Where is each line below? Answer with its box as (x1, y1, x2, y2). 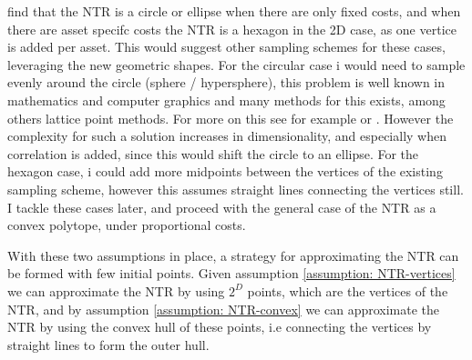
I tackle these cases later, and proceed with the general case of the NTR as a (7, 197, 436, 216)
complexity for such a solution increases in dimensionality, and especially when (7, 126, 446, 145)
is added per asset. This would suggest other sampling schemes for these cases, (7, 37, 446, 56)
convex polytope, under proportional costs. (7, 215, 246, 235)
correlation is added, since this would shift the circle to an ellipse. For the (7, 144, 419, 163)
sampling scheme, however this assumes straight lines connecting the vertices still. (7, 179, 464, 198)
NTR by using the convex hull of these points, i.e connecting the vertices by (7, 317, 432, 336)
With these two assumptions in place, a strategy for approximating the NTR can (7, 245, 459, 265)
